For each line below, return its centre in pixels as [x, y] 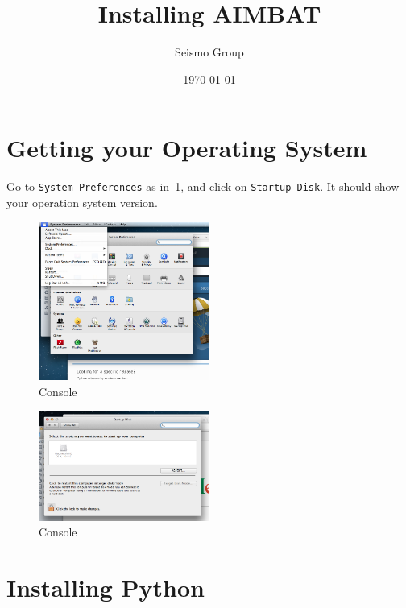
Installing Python [106, 587]
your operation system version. [82, 202]
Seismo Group [209, 52]
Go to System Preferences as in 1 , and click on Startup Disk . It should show [203, 186]
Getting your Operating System [187, 148]
